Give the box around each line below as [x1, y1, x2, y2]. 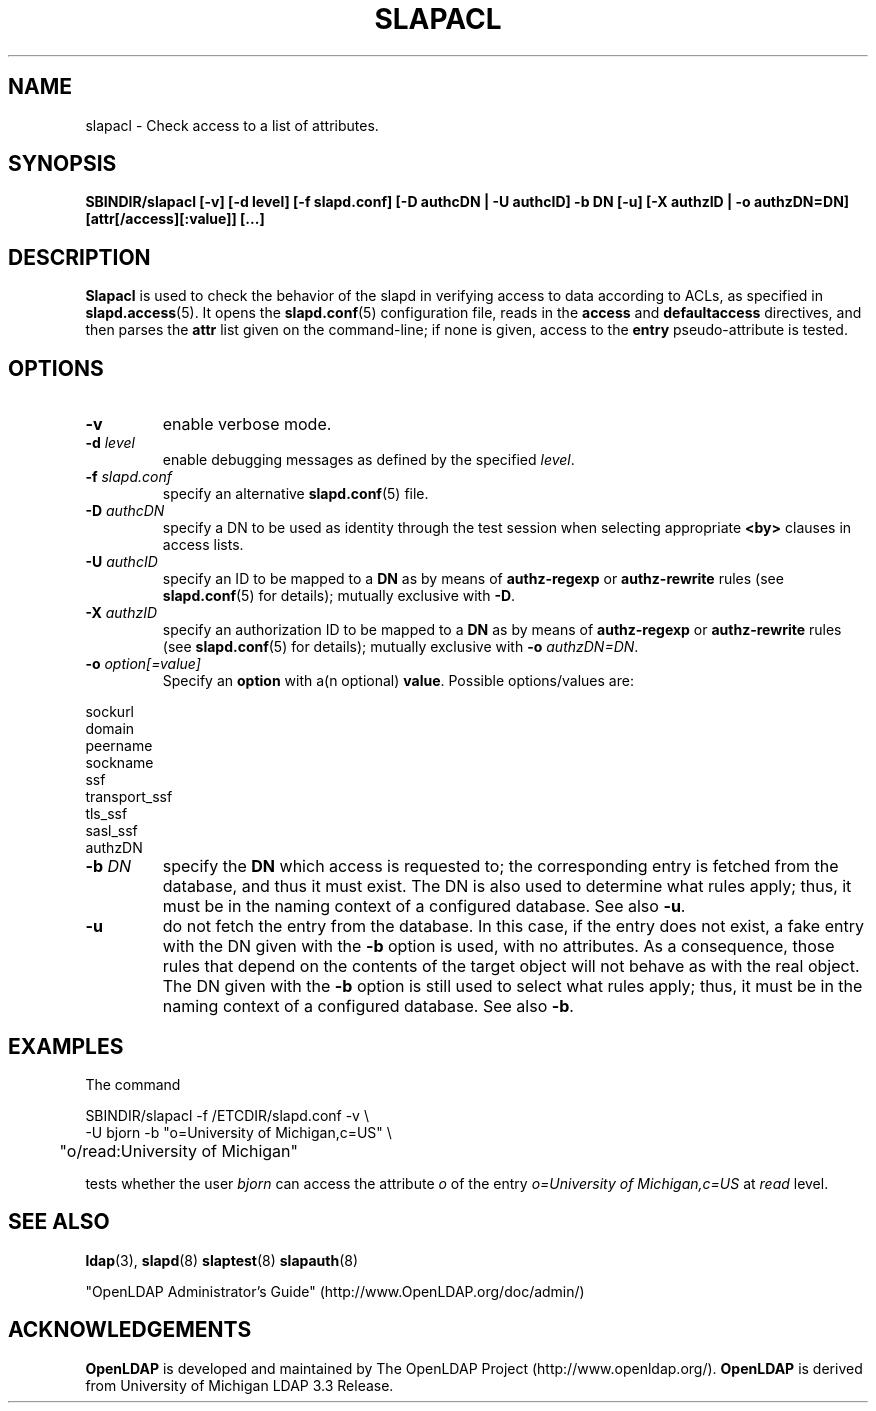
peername [85, 737, 153, 755]
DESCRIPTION [8, 244, 151, 270]
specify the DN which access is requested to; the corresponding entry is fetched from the [162, 856, 839, 877]
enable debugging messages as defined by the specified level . [162, 451, 575, 469]
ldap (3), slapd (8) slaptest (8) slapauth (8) [85, 1251, 359, 1269]
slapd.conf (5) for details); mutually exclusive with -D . [162, 587, 516, 605]
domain [85, 720, 135, 738]
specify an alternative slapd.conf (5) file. [162, 485, 429, 503]
